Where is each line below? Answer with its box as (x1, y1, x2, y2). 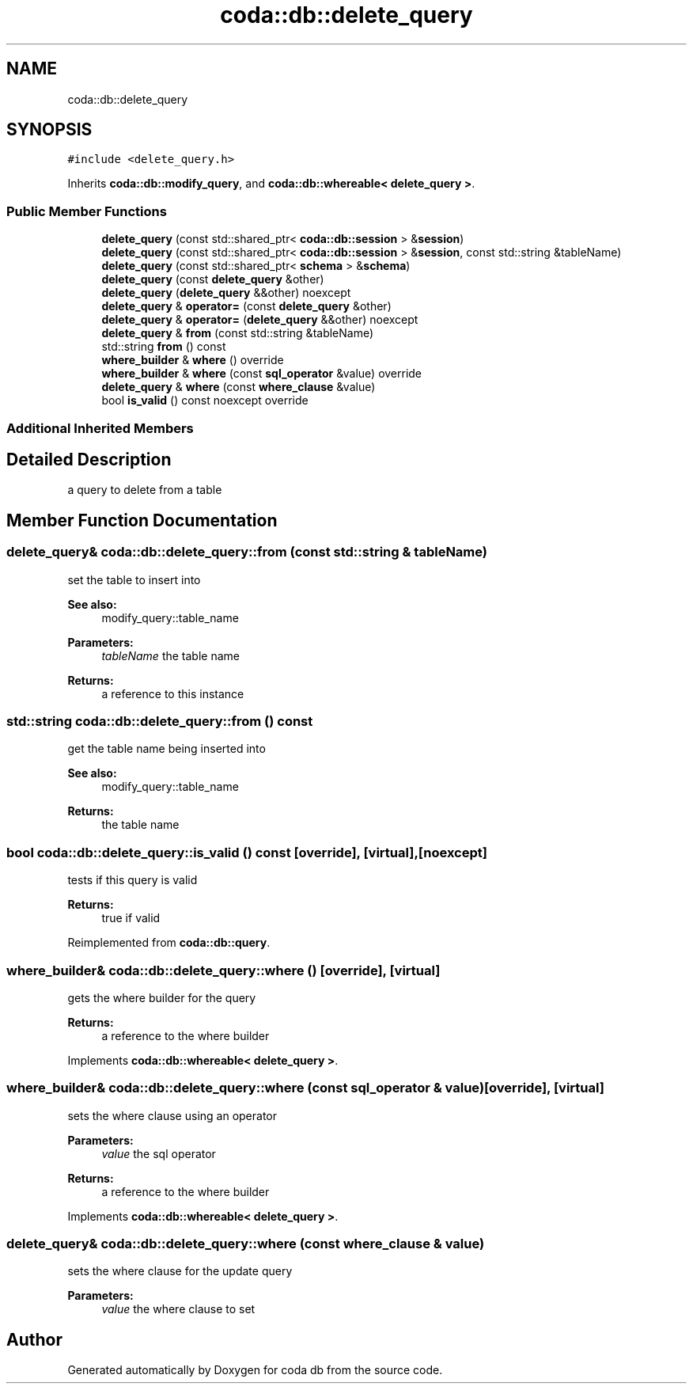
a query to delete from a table (67, 483, 222, 497)
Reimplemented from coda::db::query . (67, 936, 271, 950)
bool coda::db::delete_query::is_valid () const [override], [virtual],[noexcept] (6, 844, 487, 860)
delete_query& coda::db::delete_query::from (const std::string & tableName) (6, 544, 487, 560)
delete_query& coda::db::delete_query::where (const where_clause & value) (6, 1236, 485, 1251)
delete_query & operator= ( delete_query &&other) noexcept (101, 313, 418, 327)
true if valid (101, 911, 161, 925)
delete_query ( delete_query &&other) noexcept (101, 286, 351, 300)
